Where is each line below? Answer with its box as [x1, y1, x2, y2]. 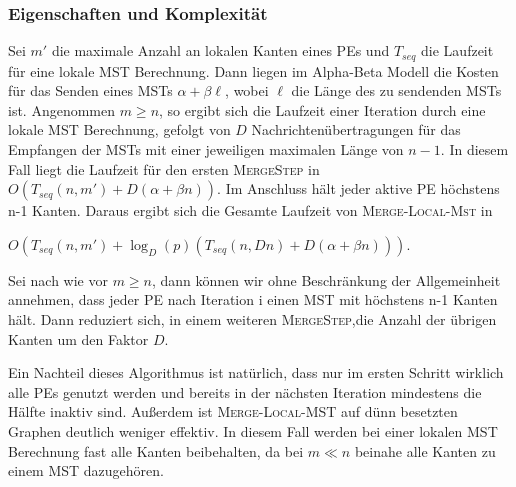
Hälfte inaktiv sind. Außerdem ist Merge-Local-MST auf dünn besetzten [8, 401, 458, 422]
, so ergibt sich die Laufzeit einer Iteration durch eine [159, 99, 486, 120]
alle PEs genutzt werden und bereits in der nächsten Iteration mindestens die [8, 381, 482, 402]
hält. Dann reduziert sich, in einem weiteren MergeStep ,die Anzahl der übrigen [8, 309, 497, 330]
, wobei [225, 80, 269, 101]
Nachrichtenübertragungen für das [251, 119, 461, 140]
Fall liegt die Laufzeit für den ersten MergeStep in [8, 158, 320, 179]
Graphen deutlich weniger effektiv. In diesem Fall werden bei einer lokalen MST [8, 420, 498, 441]
